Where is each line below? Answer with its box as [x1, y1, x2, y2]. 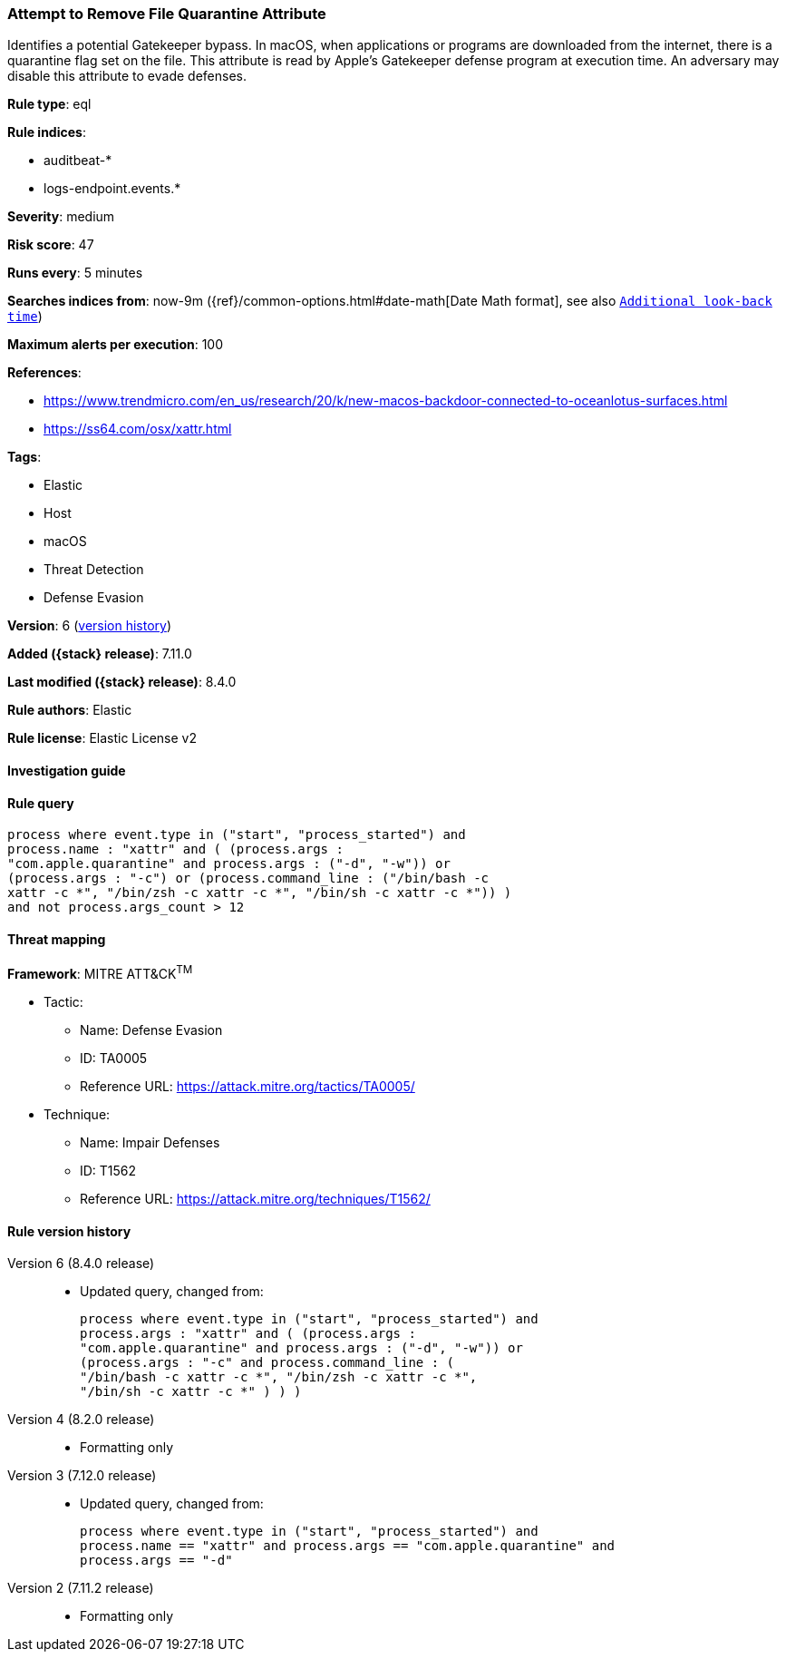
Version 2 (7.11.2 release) [7, 1580, 154, 1596]
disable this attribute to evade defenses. [7, 68, 247, 84]
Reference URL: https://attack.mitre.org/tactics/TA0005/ [80, 1078, 415, 1095]
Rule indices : [7, 124, 86, 141]
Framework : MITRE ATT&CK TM [7, 963, 193, 982]
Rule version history [7, 1223, 131, 1239]
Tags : [7, 449, 42, 465]
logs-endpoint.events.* [44, 181, 181, 197]
